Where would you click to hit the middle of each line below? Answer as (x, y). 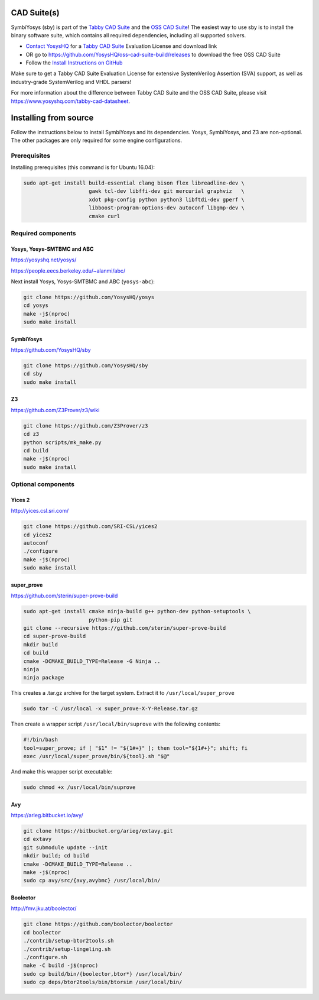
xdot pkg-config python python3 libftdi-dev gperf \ (167, 199)
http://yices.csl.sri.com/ (40, 511)
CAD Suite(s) (35, 13)
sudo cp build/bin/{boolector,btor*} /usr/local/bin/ (103, 974)
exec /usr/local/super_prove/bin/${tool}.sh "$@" (97, 756)
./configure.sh (45, 957)
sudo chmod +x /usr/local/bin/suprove (79, 787)
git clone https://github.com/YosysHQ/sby (86, 366)
